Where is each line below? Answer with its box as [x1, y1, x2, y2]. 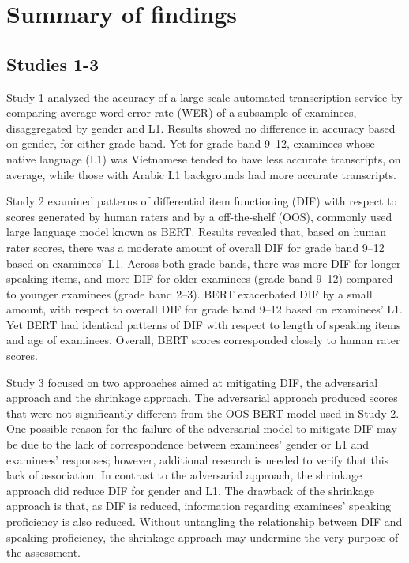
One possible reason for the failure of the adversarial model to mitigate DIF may [6, 420, 397, 437]
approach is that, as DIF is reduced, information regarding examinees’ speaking [6, 497, 392, 514]
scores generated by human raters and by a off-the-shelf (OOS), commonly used [6, 208, 392, 224]
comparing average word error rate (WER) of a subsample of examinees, [6, 104, 357, 121]
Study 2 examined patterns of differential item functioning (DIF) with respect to [6, 193, 397, 209]
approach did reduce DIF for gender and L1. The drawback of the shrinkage [6, 482, 375, 498]
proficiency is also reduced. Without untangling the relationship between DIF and [6, 513, 403, 530]
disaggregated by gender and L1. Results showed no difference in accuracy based [6, 119, 396, 136]
